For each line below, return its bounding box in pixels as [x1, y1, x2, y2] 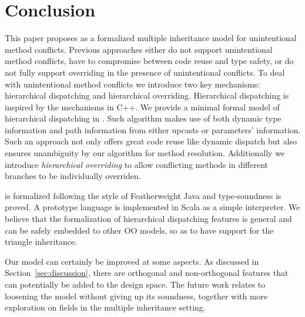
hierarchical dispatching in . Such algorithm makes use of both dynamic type [5, 112, 281, 124]
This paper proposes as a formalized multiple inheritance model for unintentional [5, 32, 297, 44]
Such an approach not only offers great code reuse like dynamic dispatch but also [5, 135, 297, 147]
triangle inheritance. [5, 235, 77, 248]
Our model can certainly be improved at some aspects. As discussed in [5, 255, 259, 267]
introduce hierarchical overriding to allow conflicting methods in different [5, 158, 269, 170]
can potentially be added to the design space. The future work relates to [5, 278, 266, 290]
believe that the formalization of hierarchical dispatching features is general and [5, 213, 292, 225]
